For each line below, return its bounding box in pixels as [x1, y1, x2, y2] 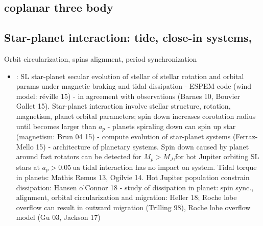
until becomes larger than [16, 120, 97, 131]
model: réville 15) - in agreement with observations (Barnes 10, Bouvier [16, 90, 241, 101]
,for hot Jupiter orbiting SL [173, 151, 259, 162]
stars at [16, 161, 40, 172]
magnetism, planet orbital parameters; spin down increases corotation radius [16, 110, 256, 121]
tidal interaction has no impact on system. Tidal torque [82, 161, 257, 172]
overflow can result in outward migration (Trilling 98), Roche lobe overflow [16, 202, 251, 212]
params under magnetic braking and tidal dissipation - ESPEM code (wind [16, 81, 252, 91]
